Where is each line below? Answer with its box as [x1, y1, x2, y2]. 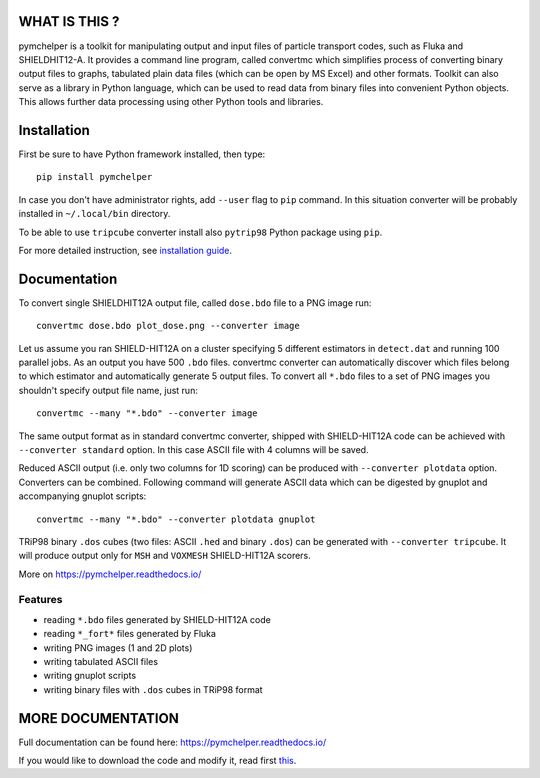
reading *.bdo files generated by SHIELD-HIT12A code [43, 613, 272, 625]
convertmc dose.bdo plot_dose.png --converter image [36, 320, 300, 332]
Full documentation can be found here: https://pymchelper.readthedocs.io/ [18, 736, 327, 748]
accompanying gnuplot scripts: [18, 490, 147, 502]
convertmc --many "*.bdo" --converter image [36, 408, 259, 419]
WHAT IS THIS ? [18, 13, 120, 30]
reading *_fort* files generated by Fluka [43, 628, 217, 640]
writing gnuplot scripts [43, 670, 137, 682]
